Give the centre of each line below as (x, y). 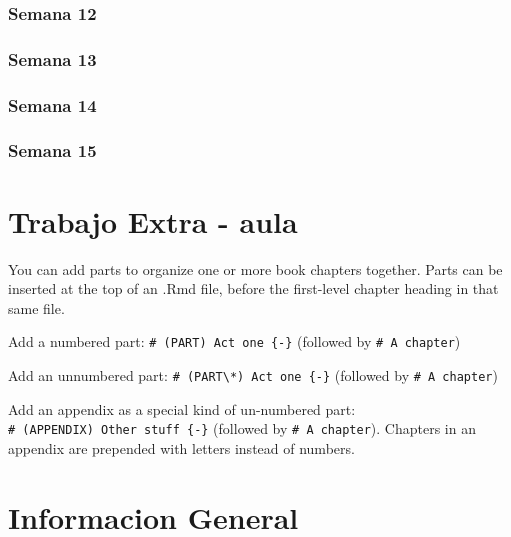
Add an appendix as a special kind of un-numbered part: (182, 408)
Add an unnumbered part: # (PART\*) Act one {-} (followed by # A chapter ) (253, 374)
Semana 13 (52, 58)
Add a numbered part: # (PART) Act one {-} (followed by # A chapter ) (234, 341)
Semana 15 (52, 150)
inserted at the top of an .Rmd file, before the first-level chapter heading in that (253, 288)
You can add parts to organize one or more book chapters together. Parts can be (255, 268)
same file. (36, 307)
